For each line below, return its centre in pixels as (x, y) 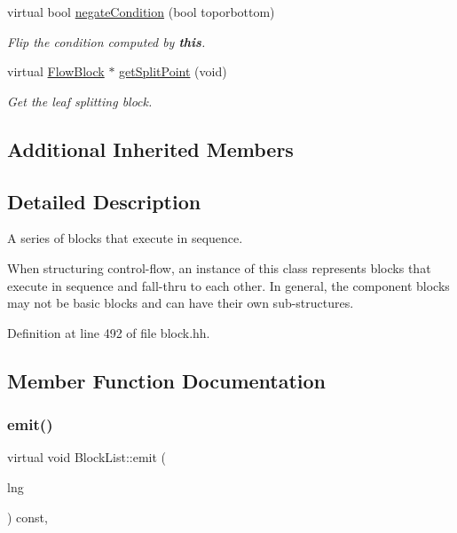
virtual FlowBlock (56, 71)
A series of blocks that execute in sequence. (125, 238)
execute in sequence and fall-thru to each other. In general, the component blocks (228, 285)
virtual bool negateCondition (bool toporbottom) (141, 12)
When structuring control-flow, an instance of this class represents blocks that (219, 267)
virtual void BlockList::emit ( (87, 457)
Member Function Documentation (167, 380)
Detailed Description (104, 201)
